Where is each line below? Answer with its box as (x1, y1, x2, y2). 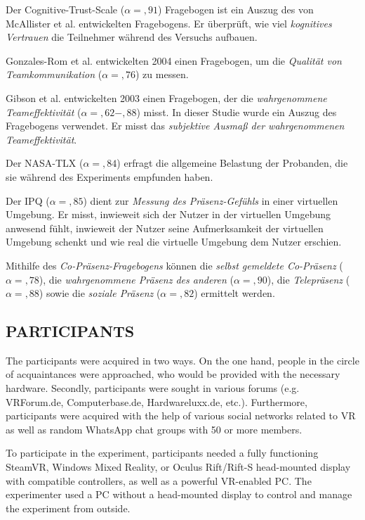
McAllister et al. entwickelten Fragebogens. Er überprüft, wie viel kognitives (6, 15, 332, 30)
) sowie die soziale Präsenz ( (39, 286, 161, 300)
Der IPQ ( (6, 193, 50, 208)
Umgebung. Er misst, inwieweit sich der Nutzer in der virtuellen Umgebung (6, 207, 331, 222)
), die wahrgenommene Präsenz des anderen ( (39, 272, 234, 286)
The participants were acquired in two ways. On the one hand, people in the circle (6, 353, 359, 367)
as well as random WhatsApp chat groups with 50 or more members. (6, 421, 303, 436)
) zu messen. (135, 67, 189, 82)
